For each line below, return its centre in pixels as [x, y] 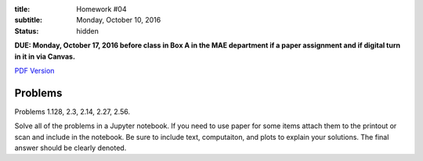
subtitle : [29, 20]
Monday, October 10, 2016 [119, 20]
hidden [88, 30]
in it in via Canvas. [45, 56]
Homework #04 [101, 9]
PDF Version [34, 70]
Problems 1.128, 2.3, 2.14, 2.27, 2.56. [72, 111]
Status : [27, 30]
